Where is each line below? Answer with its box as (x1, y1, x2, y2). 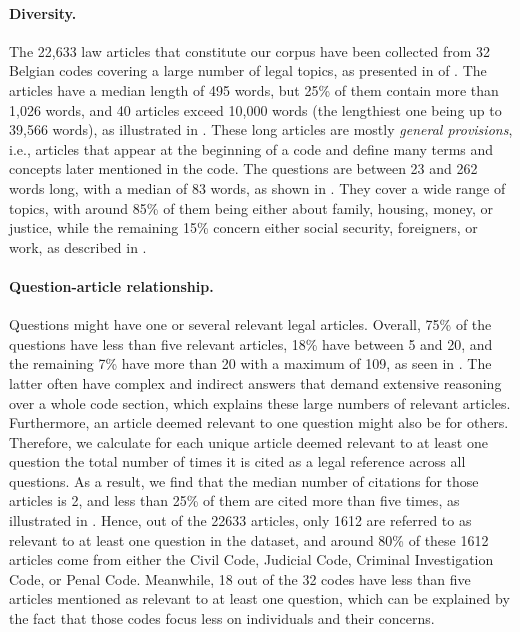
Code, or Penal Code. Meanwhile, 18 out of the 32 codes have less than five (9, 568, 471, 589)
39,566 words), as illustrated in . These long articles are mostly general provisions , (9, 119, 513, 140)
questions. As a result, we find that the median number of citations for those (9, 470, 479, 491)
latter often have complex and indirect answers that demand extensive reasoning (9, 372, 502, 393)
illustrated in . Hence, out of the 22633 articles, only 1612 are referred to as (9, 510, 472, 531)
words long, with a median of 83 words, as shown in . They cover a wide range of (9, 177, 506, 198)
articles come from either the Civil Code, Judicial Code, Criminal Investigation (9, 549, 494, 570)
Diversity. (9, 2, 77, 23)
